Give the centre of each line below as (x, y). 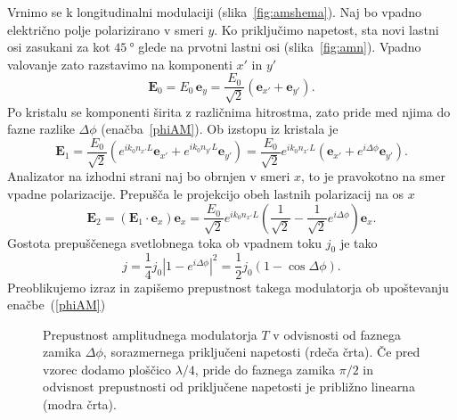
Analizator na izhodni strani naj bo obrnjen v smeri (149, 176)
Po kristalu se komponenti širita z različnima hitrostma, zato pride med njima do (229, 111)
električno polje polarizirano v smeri (106, 29)
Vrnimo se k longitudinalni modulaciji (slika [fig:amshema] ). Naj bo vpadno (215, 12)
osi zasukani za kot (59, 47)
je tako (359, 242)
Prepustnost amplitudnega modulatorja (150, 334)
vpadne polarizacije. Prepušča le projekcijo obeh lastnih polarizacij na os (206, 194)
